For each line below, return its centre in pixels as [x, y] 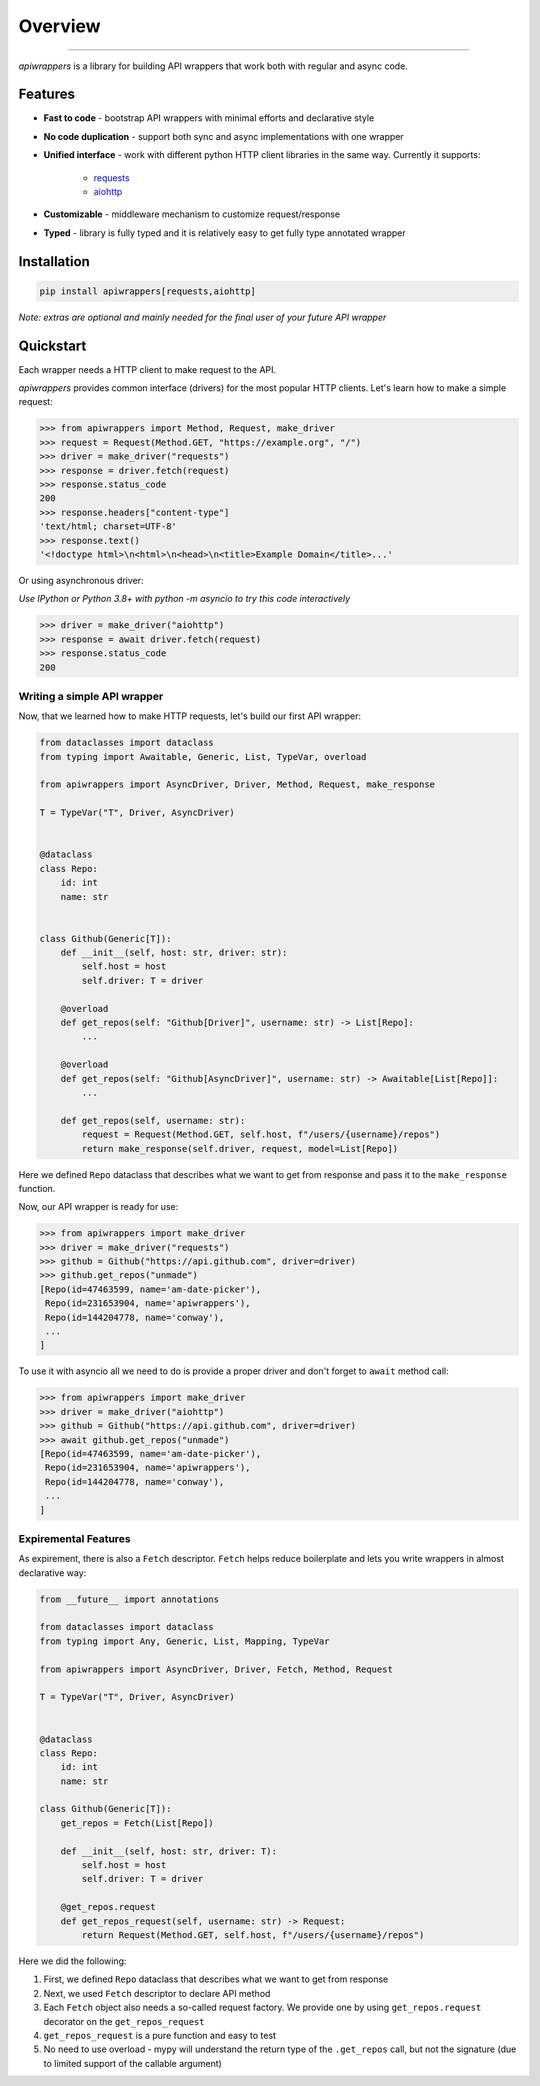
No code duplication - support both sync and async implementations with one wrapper [223, 136]
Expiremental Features [74, 1538]
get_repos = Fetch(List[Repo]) [137, 1823]
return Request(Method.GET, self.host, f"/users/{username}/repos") [253, 1935]
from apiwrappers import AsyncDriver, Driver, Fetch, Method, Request [216, 1669]
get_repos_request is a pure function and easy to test [160, 2035]
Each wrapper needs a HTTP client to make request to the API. [147, 369]
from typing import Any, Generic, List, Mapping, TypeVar [184, 1641]
